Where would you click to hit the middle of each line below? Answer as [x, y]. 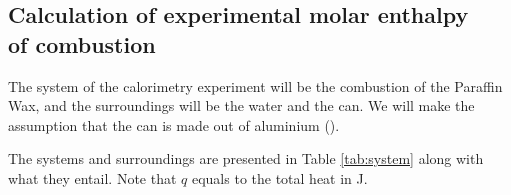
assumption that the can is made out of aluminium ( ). [174, 124]
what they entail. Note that [92, 177]
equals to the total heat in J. [279, 177]
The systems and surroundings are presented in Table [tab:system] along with [246, 158]
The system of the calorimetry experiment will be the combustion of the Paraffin [255, 85]
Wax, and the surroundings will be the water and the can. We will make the [241, 105]
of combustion [82, 43]
